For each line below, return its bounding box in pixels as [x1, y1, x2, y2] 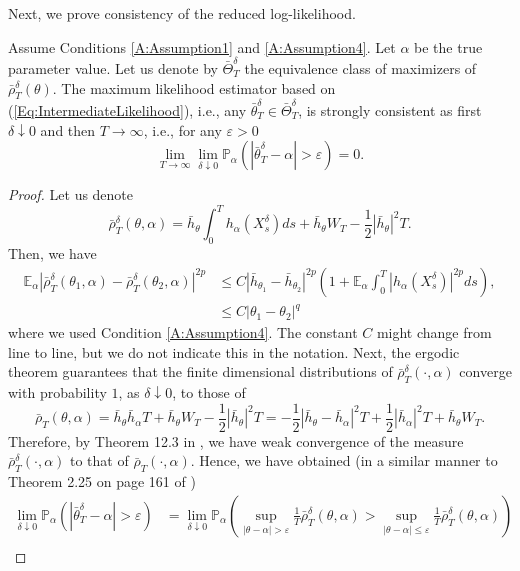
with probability [8, 382, 107, 403]
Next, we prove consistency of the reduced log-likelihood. [8, 3, 356, 23]
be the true [414, 36, 483, 57]
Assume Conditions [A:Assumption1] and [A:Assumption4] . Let [8, 36, 396, 57]
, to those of [172, 382, 246, 403]
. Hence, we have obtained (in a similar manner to [190, 450, 498, 471]
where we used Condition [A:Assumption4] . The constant [8, 322, 358, 343]
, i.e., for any [143, 119, 222, 140]
